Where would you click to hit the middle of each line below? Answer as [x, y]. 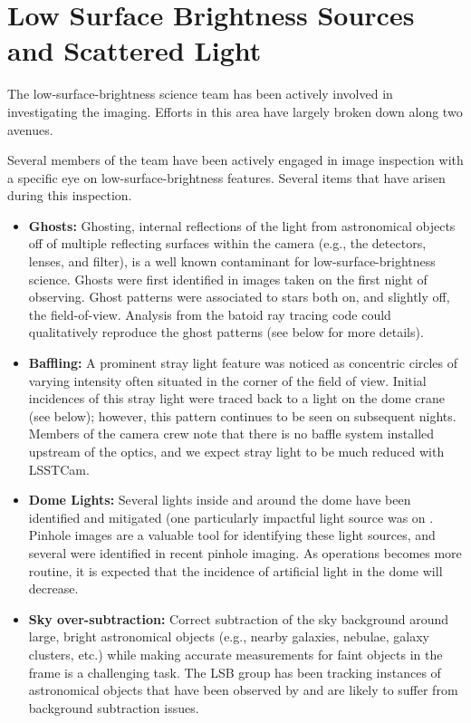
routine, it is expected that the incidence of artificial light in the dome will [235, 570]
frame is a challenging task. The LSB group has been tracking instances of [235, 672]
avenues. [30, 129]
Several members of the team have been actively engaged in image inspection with [235, 160]
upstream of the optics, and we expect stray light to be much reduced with [236, 451]
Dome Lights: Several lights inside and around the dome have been [220, 500]
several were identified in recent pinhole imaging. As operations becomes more [245, 552]
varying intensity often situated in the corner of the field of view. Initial [227, 380]
